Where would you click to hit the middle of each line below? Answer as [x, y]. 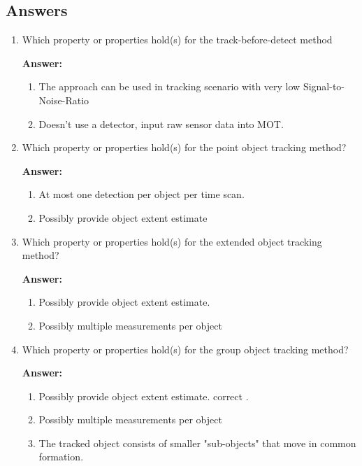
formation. [61, 457]
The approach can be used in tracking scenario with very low [169, 86]
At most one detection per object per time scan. [142, 194]
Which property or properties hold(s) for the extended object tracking [172, 241]
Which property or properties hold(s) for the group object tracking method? [185, 349]
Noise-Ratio [64, 100]
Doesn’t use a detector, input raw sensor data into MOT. [161, 123]
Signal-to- [324, 86]
